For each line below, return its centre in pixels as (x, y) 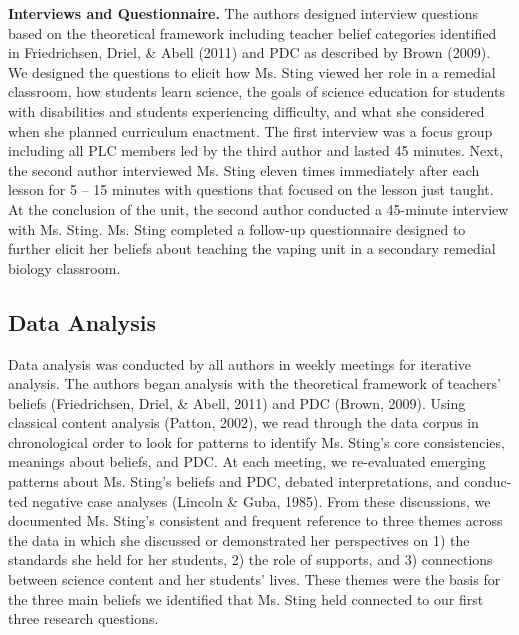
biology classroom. (64, 267)
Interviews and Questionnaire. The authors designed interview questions (243, 13)
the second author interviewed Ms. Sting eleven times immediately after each (244, 169)
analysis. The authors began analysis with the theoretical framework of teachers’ (254, 383)
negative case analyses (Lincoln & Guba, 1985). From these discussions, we (261, 500)
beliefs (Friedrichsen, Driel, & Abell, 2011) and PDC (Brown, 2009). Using (237, 402)
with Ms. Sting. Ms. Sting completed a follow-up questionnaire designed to (237, 228)
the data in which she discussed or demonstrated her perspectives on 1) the (239, 539)
